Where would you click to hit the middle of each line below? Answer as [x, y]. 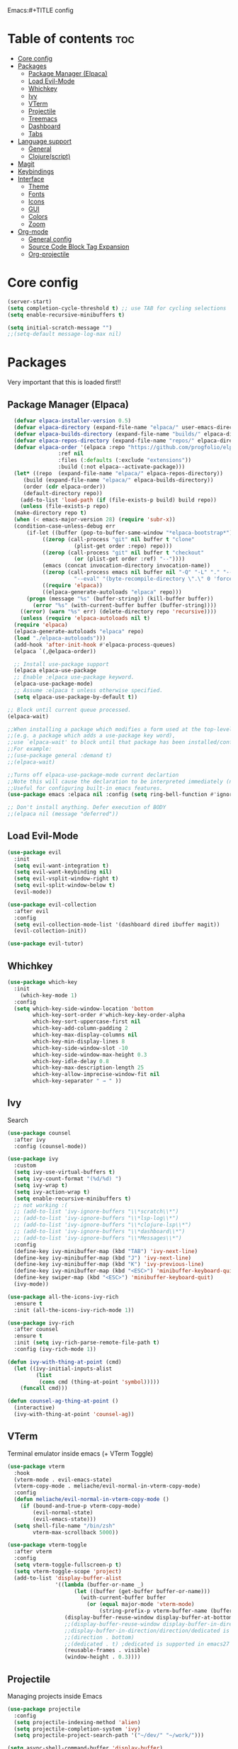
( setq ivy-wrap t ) [41, 1185]
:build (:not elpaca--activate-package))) [121, 467]
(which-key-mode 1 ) [49, 995]
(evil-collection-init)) [50, 931]
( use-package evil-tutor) [45, 944]
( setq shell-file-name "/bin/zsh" [64, 1526]
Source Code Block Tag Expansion [79, 247]
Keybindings [36, 171]
